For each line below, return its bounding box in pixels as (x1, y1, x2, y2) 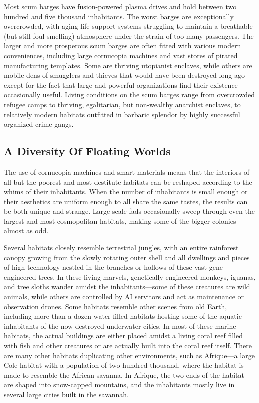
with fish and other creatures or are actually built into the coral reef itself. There (4, 340, 252, 351)
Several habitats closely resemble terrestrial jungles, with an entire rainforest (4, 242, 239, 253)
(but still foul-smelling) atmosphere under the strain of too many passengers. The (4, 30, 254, 41)
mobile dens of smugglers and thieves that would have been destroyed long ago (4, 70, 245, 80)
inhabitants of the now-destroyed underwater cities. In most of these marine (4, 320, 236, 331)
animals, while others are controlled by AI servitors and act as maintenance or (4, 291, 244, 302)
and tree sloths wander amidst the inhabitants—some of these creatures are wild (4, 281, 250, 292)
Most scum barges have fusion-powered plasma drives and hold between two (4, 1, 237, 11)
